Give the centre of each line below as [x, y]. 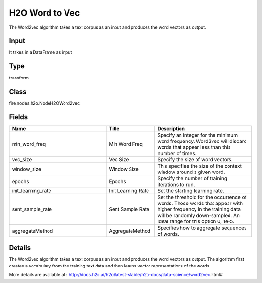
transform [19, 78]
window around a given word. [191, 172]
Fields [18, 117]
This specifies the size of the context [200, 166]
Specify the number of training [192, 178]
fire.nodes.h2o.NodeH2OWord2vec [44, 103]
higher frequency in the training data [199, 209]
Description [171, 129]
